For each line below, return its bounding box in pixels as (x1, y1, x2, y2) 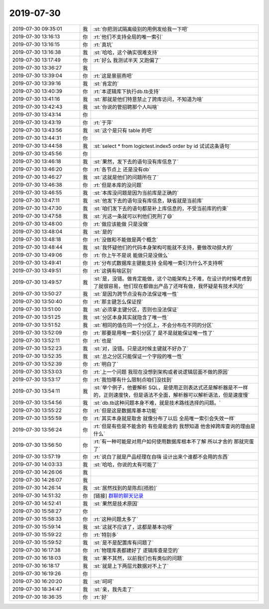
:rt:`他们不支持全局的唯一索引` (93, 33, 163, 40)
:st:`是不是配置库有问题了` (93, 539, 154, 546)
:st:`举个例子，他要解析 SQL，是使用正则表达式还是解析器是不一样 (93, 384, 249, 391)
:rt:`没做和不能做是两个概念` (93, 236, 158, 243)
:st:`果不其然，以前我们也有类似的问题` (93, 555, 184, 562)
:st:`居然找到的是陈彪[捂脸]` (93, 484, 158, 491)
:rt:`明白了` (93, 360, 119, 367)
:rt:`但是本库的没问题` (93, 181, 143, 188)
